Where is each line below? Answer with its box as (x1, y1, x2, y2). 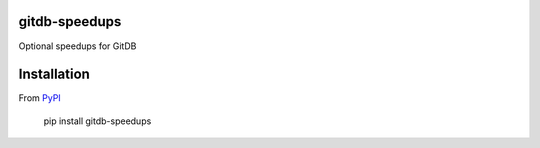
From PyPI (18, 92, 62, 104)
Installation (18, 66, 90, 83)
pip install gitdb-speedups (43, 115, 152, 127)
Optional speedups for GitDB (18, 40, 137, 52)
